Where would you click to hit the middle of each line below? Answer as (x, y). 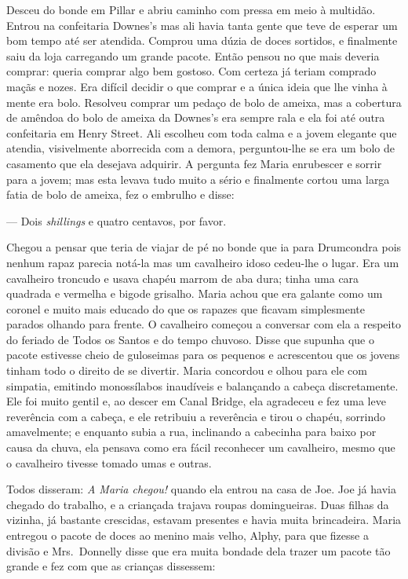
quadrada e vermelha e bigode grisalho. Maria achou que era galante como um (195, 293)
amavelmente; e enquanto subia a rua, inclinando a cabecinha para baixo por (191, 432)
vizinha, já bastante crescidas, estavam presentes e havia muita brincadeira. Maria (204, 520)
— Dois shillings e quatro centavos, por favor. (117, 220)
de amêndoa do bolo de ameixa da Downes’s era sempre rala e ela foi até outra (196, 117)
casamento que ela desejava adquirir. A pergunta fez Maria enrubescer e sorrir (194, 163)
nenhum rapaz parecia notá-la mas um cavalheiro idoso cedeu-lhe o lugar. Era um (203, 262)
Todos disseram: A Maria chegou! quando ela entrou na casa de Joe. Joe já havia (201, 489)
